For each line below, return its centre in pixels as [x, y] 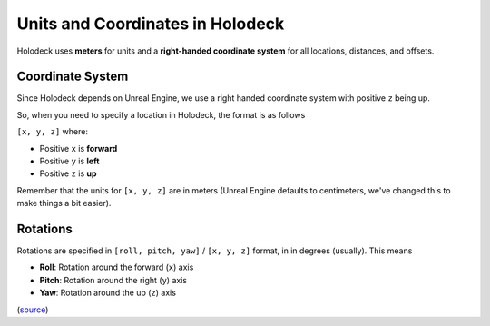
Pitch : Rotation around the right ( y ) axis [113, 280]
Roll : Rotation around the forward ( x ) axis [117, 267]
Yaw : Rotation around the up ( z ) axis [108, 293]
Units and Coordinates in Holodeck [151, 24]
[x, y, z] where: [52, 132]
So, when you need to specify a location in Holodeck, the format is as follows [161, 114]
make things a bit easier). [64, 203]
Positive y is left [69, 161]
